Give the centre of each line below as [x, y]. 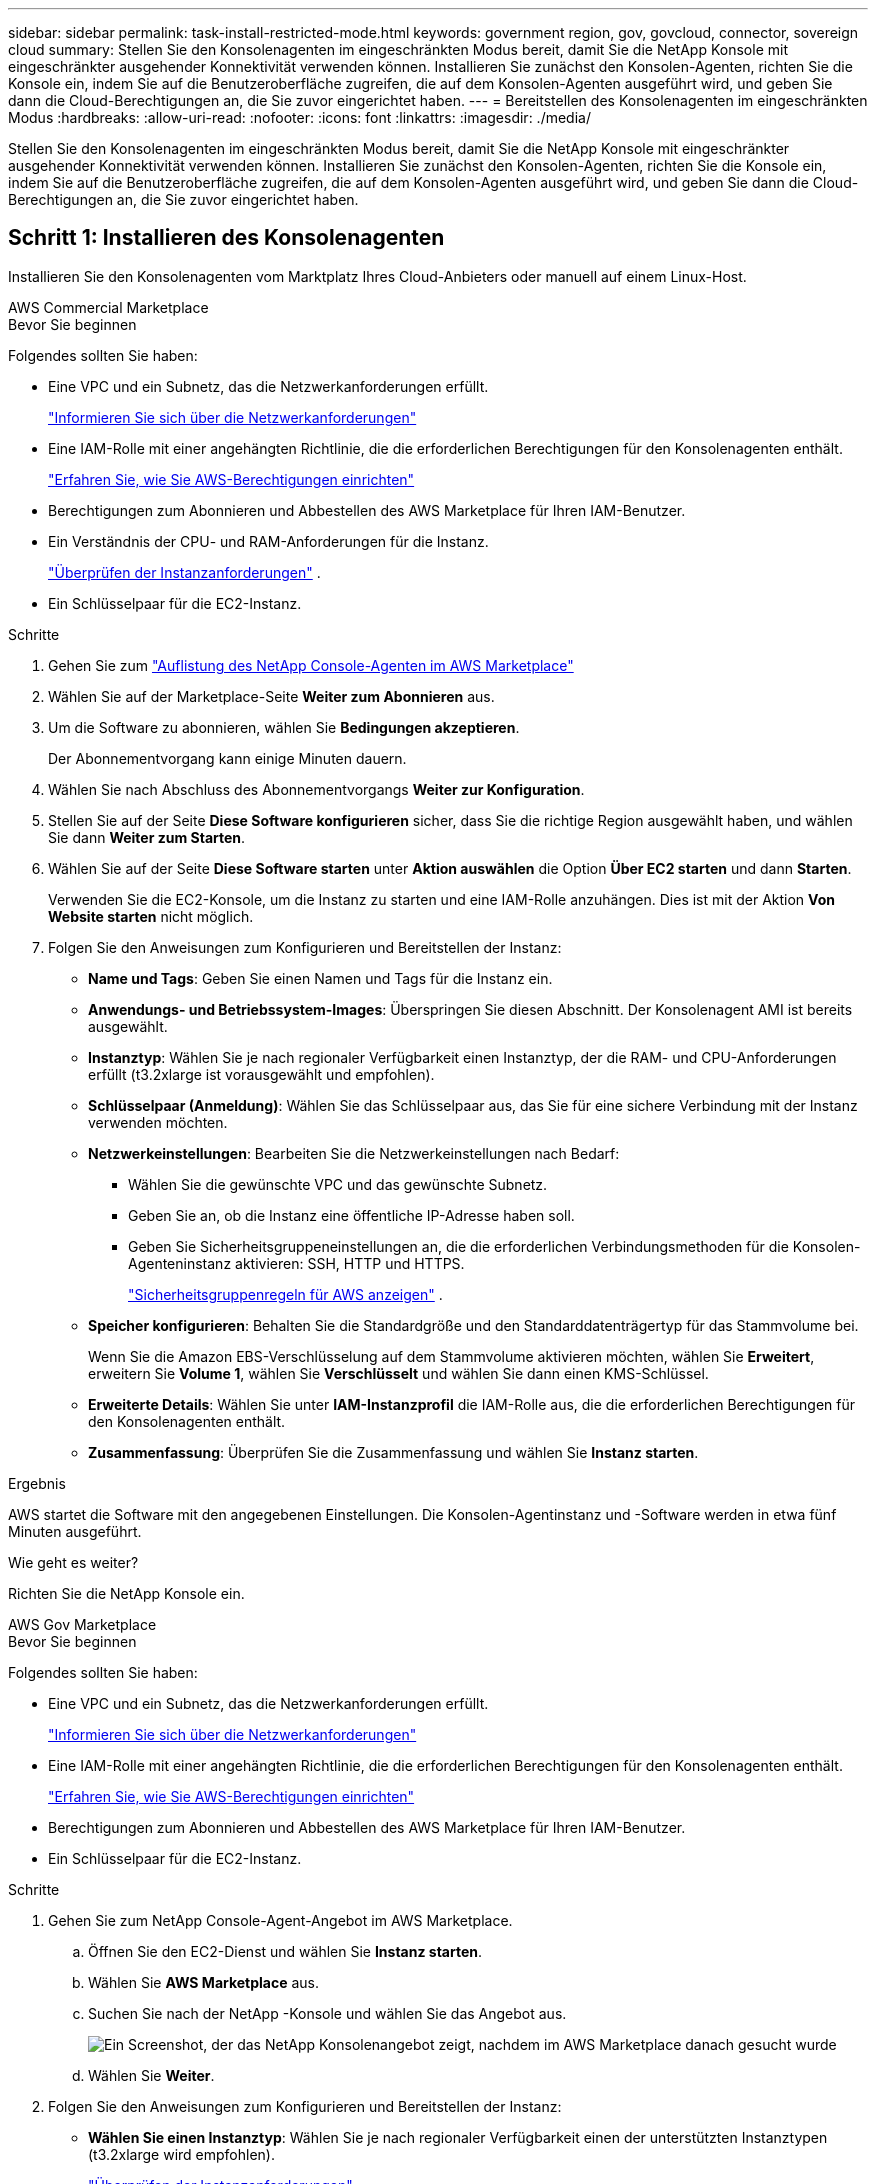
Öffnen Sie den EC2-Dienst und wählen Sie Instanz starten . [285, 1951]
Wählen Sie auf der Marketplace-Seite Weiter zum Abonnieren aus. [271, 696]
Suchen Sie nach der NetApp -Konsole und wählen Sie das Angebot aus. [327, 2013]
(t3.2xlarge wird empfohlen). [182, 2154]
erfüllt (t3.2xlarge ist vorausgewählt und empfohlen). [261, 1074]
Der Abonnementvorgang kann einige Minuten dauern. [227, 758]
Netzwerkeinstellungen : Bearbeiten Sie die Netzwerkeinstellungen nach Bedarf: [354, 1153]
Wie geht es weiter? [73, 1562]
